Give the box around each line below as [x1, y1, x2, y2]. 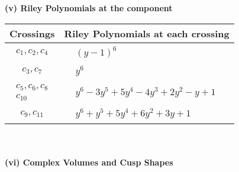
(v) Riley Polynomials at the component [5, 2, 173, 14]
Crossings [9, 26, 55, 40]
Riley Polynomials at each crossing [64, 26, 230, 40]
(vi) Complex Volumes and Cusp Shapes [5, 155, 173, 168]
